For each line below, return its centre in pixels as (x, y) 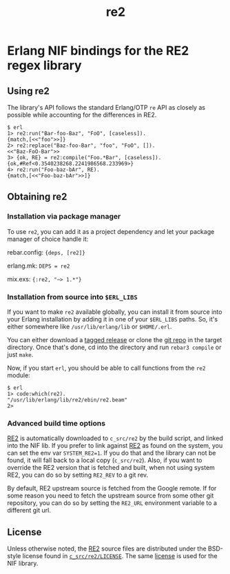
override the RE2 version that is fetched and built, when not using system (111, 468)
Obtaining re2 (37, 197)
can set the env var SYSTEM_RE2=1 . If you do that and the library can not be (112, 453)
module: (19, 375)
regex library (44, 66)
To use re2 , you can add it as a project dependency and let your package (111, 231)
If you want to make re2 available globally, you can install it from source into (115, 312)
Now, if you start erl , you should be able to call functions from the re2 (106, 368)
